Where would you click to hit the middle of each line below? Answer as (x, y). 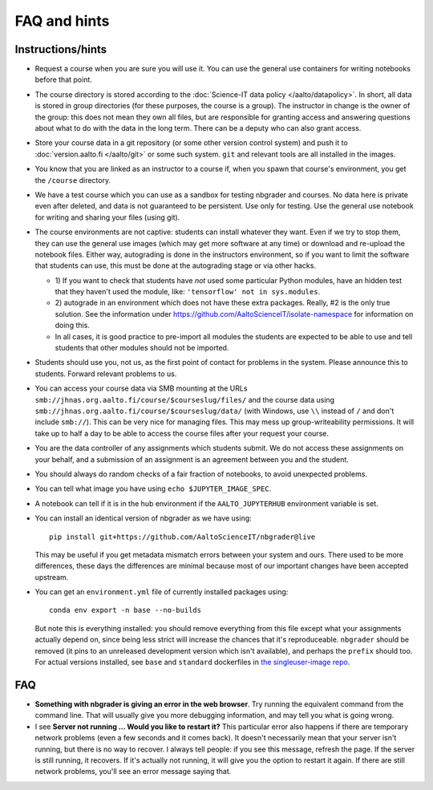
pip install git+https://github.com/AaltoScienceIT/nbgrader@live (182, 537)
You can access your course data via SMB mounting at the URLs (141, 388)
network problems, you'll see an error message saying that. (133, 772)
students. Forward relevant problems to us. (106, 374)
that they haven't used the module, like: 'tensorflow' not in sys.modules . (188, 292)
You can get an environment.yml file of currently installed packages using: (162, 592)
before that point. (63, 79)
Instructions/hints (61, 49)
